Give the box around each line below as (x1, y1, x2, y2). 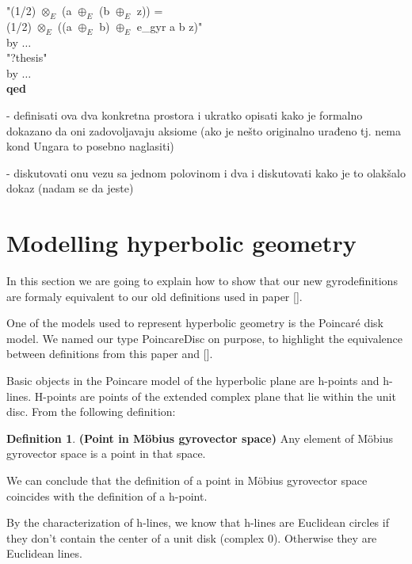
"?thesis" (6, 49, 48, 66)
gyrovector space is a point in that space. (6, 445, 206, 462)
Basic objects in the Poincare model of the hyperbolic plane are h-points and (6, 372, 380, 389)
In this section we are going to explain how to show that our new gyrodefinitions (6, 272, 398, 289)
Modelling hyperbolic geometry (6, 227, 357, 259)
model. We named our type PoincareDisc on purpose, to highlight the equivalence (6, 330, 403, 346)
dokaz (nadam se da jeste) (6, 180, 134, 196)
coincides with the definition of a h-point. (6, 487, 208, 504)
